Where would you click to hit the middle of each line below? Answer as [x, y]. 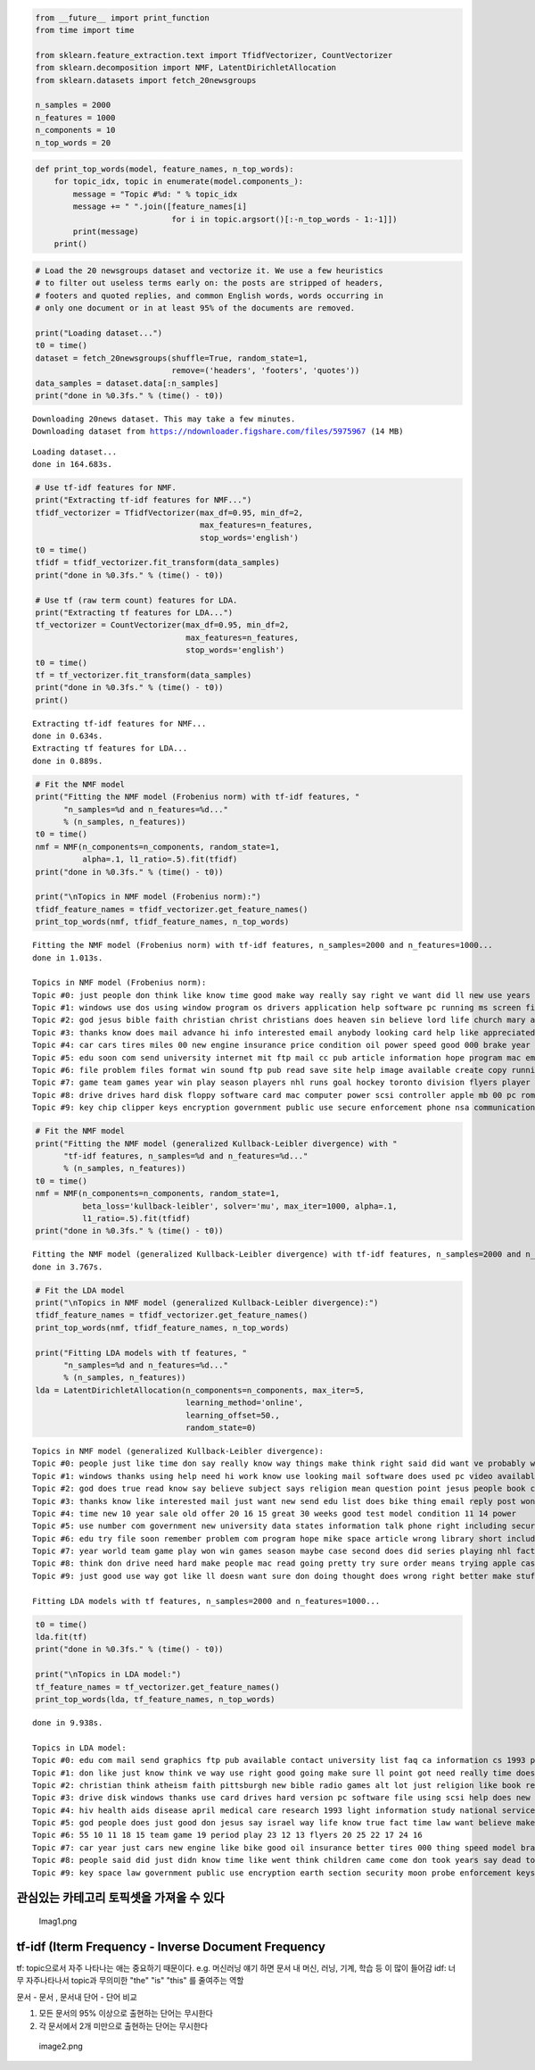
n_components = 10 [75, 130]
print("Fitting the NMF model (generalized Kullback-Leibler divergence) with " [216, 1143]
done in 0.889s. [68, 761]
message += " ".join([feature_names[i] [160, 207]
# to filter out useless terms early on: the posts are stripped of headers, [209, 283]
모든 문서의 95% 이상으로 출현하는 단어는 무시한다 [126, 2014]
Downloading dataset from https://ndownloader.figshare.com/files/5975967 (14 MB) [218, 432]
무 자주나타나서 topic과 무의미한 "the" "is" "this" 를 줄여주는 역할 [130, 1981]
